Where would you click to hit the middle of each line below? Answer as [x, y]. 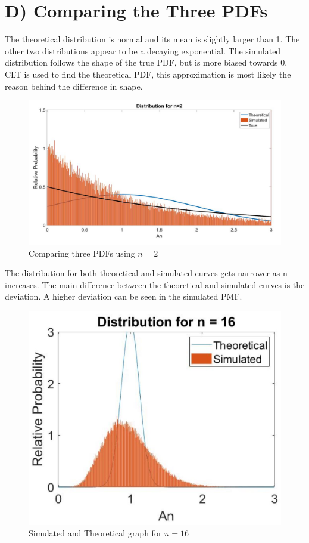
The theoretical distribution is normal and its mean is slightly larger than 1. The [152, 39]
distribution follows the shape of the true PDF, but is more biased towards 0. [146, 62]
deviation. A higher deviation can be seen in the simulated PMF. [124, 296]
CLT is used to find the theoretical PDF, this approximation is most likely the [148, 74]
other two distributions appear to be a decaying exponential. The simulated [143, 50]
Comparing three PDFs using [82, 253]
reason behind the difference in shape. [74, 86]
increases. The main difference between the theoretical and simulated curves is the [155, 284]
